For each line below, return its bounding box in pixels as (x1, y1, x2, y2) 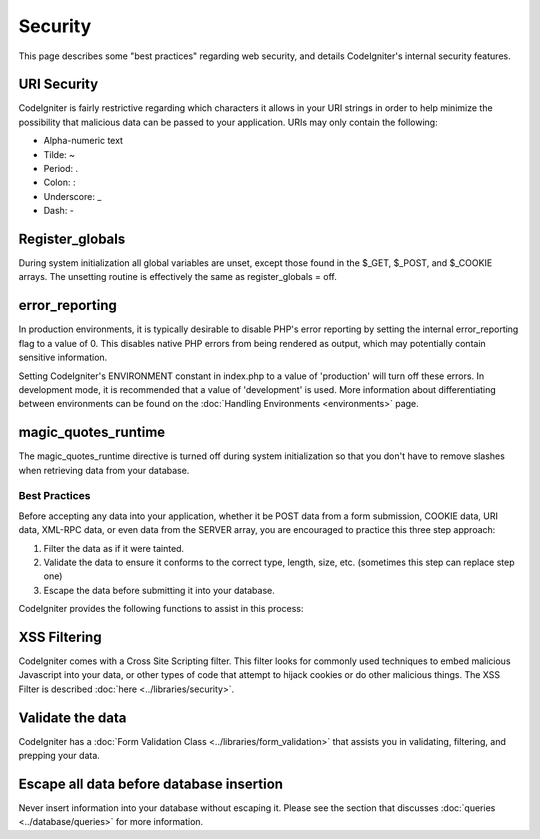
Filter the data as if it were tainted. (43, 542, 185, 554)
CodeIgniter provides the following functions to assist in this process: (18, 603, 304, 615)
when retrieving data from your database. (18, 464, 190, 476)
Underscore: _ (43, 190, 102, 202)
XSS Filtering (18, 628, 102, 645)
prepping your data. (18, 750, 100, 762)
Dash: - (43, 205, 75, 217)
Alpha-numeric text (43, 135, 124, 147)
